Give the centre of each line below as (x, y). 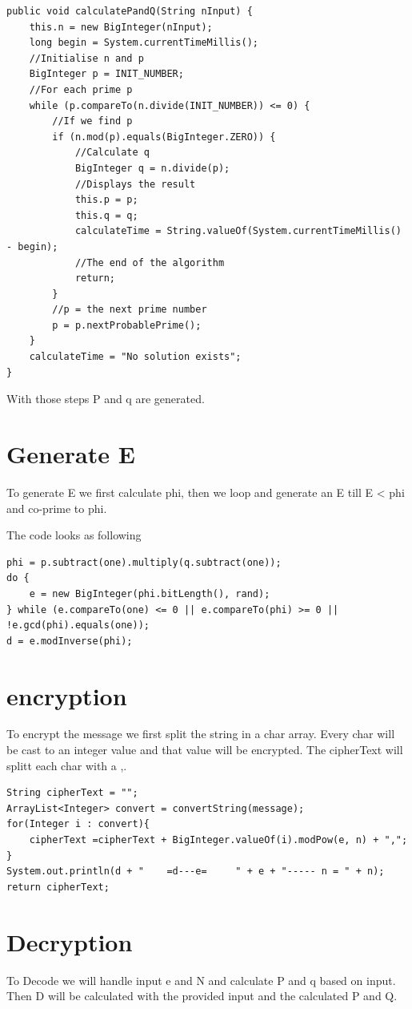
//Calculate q (112, 153)
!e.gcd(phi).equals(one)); (78, 626)
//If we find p (92, 121)
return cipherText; (58, 887)
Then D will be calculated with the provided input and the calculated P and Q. (202, 996)
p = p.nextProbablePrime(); (127, 325)
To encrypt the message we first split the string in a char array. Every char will (201, 734)
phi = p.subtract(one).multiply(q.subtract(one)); (144, 562)
